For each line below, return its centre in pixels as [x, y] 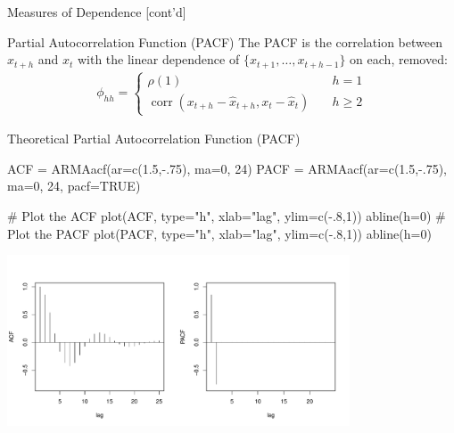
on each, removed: [399, 59]
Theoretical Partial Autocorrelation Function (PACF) [154, 139]
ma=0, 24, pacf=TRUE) [74, 186]
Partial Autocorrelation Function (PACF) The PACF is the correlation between [225, 41]
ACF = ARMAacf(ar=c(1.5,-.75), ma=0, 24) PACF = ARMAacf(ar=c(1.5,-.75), [227, 168]
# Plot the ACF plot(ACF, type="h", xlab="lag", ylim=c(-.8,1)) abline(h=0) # [227, 216]
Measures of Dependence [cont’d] [97, 12]
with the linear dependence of [158, 59]
